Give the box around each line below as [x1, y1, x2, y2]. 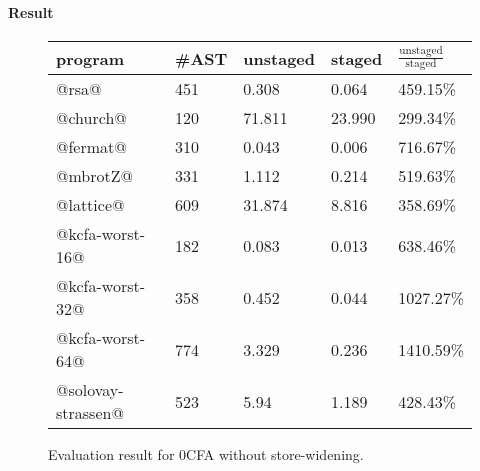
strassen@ [56, 401, 124, 425]
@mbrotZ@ [56, 164, 133, 188]
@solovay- [56, 378, 124, 402]
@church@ [56, 106, 127, 130]
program [56, 46, 125, 70]
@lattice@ [56, 193, 125, 217]
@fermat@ [56, 135, 127, 159]
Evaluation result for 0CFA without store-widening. [48, 444, 364, 465]
